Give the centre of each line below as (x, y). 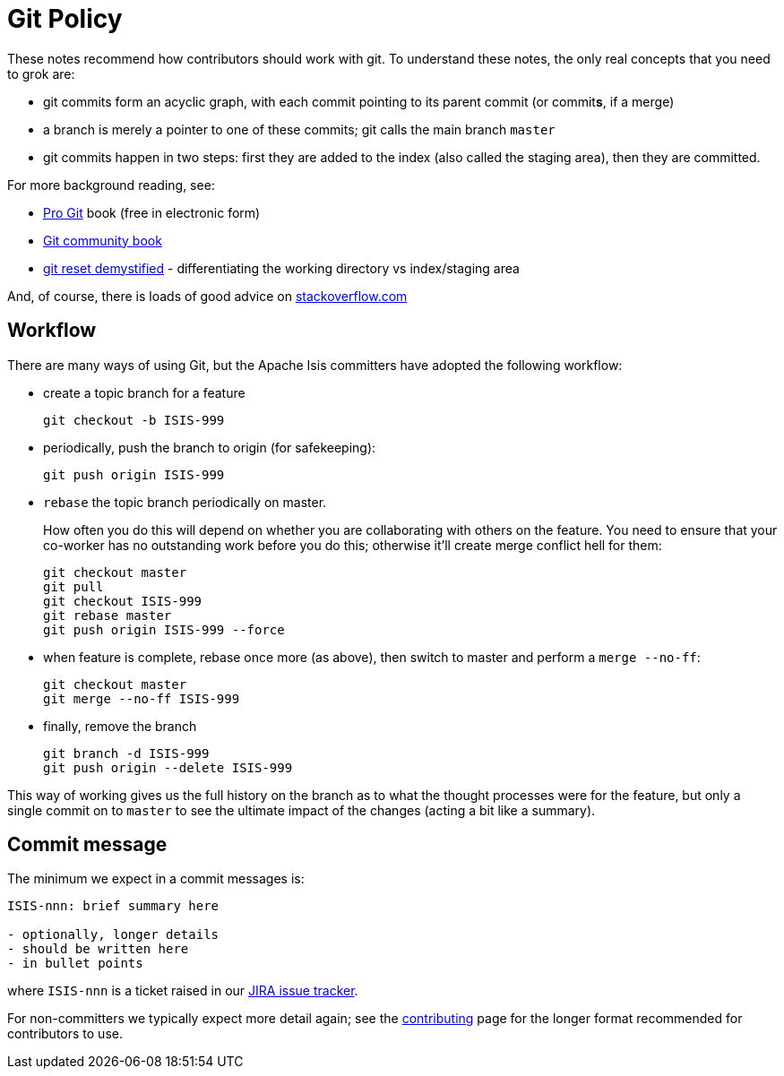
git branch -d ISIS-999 (126, 753)
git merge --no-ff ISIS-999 (142, 698)
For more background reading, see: (111, 185)
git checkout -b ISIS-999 (134, 420)
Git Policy (65, 19)
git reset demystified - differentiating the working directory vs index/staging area (281, 268)
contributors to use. (65, 1034)
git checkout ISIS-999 (123, 601)
